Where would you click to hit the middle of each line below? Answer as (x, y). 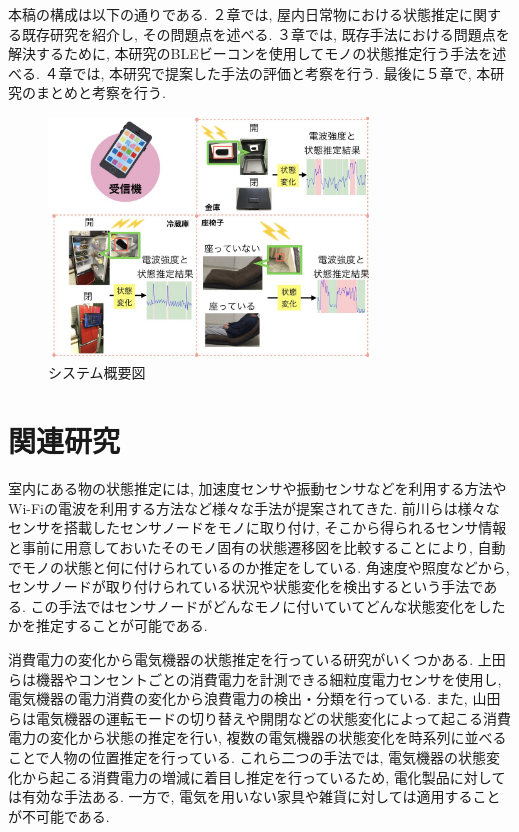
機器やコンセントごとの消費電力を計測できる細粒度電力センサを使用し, (268, 678)
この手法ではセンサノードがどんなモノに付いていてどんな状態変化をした (268, 605)
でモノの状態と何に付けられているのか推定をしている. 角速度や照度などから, (259, 566)
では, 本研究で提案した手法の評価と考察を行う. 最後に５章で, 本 (281, 72)
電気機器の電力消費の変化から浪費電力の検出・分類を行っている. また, (238, 698)
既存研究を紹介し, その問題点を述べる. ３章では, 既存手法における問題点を (265, 33)
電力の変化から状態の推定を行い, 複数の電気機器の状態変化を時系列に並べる (257, 737)
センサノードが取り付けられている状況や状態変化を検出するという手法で (246, 586)
